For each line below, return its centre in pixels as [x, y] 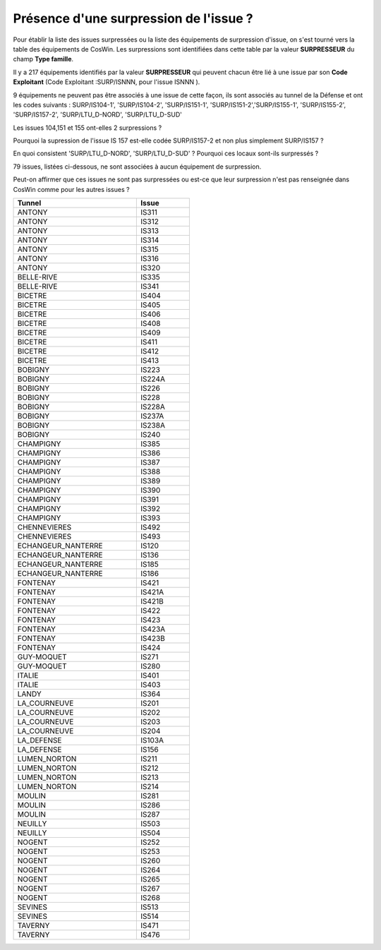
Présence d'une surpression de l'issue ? [133, 18]
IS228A [153, 407]
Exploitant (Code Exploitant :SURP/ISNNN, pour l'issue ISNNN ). [107, 82]
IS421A [152, 592]
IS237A [152, 416]
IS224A [153, 379]
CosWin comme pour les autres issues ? [71, 189]
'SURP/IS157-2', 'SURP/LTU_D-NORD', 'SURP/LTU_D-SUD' [98, 115]
